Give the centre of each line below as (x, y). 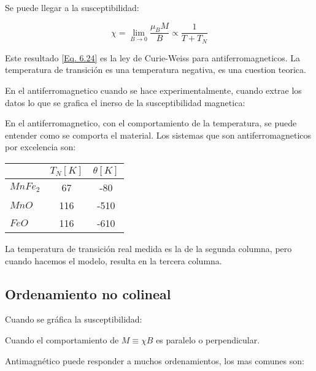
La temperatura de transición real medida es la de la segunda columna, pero (148, 249)
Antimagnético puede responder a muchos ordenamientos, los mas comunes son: (155, 360)
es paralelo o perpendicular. (208, 340)
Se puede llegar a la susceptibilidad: (72, 7)
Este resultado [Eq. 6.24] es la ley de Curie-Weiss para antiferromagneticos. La (153, 57)
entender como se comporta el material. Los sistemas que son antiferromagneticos (158, 135)
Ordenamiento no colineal (88, 293)
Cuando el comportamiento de (62, 340)
